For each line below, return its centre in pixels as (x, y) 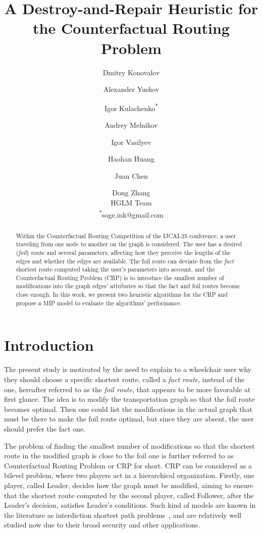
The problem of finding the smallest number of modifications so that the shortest (129, 445)
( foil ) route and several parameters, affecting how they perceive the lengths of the (123, 252)
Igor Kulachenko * (131, 107)
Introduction (49, 345)
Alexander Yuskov (131, 89)
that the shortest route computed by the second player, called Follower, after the (129, 495)
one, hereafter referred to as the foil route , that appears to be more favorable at (127, 389)
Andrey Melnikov (131, 124)
